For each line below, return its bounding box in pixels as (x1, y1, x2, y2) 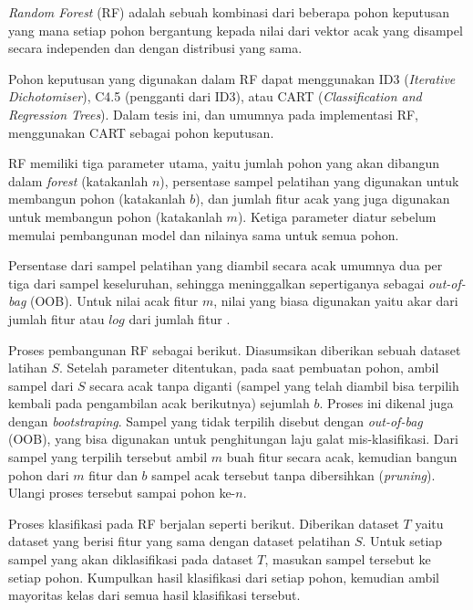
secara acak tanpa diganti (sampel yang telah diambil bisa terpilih (89, 375, 459, 394)
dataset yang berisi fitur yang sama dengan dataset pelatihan (8, 531, 351, 551)
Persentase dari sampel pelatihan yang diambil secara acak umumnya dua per (8, 256, 443, 275)
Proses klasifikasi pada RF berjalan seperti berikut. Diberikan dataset (8, 513, 399, 532)
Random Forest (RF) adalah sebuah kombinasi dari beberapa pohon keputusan (8, 3, 450, 21)
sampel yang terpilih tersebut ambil (8, 447, 208, 467)
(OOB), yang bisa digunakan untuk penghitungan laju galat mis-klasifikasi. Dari (8, 429, 458, 448)
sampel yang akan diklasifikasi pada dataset (8, 550, 253, 569)
